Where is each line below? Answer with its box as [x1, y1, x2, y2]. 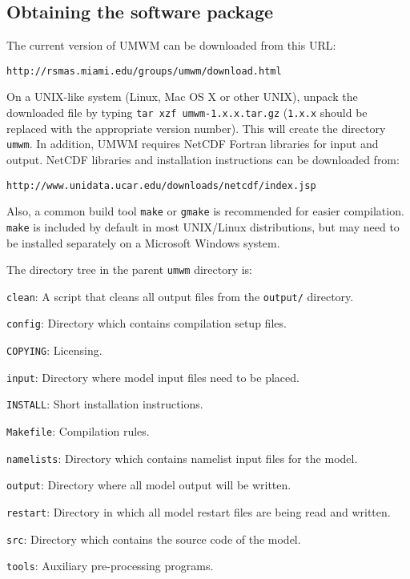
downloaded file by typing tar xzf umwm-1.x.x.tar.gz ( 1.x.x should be [6, 104, 368, 121]
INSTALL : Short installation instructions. [6, 396, 203, 412]
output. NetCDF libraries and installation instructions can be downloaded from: [6, 151, 400, 167]
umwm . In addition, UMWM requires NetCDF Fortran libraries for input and [6, 135, 379, 152]
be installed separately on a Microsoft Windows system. [6, 234, 280, 251]
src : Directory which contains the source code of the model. [6, 530, 301, 547]
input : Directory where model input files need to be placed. [6, 368, 299, 385]
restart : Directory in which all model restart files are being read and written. [6, 504, 391, 521]
